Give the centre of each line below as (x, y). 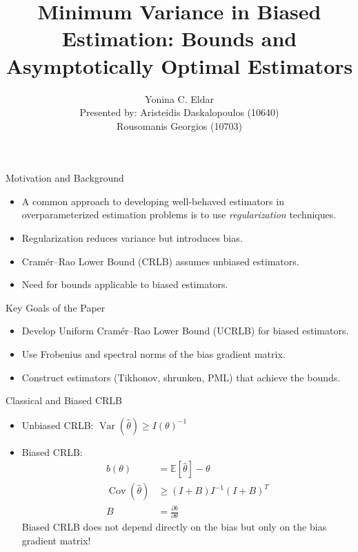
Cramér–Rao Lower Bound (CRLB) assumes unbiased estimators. (160, 261)
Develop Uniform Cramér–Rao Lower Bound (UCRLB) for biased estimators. (185, 331)
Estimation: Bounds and (179, 38)
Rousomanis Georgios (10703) (179, 125)
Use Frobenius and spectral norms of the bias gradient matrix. (153, 354)
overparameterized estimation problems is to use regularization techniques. (179, 215)
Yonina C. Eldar (179, 98)
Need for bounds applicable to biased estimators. (125, 284)
